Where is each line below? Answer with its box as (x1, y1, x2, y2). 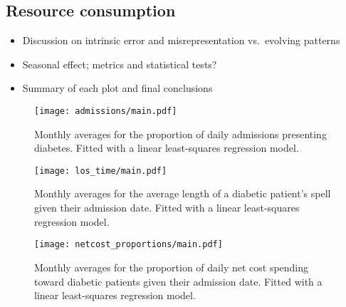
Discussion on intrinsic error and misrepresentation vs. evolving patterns (22, 33, 340, 48)
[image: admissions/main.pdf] (34, 105, 177, 116)
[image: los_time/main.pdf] (34, 165, 167, 176)
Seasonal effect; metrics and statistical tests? (22, 56, 217, 71)
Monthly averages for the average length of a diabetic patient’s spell (34, 186, 331, 201)
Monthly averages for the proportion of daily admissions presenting (34, 126, 327, 141)
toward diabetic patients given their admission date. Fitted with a (34, 274, 323, 288)
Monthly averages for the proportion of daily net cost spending (34, 259, 309, 274)
